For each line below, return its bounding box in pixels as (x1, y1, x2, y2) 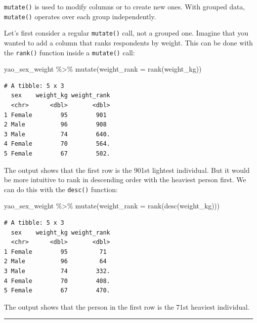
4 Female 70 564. (4, 140, 110, 148)
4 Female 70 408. (4, 277, 110, 284)
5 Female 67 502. (4, 150, 110, 157)
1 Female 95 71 (4, 248, 107, 255)
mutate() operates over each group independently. (4, 11, 156, 21)
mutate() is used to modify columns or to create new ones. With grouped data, (4, 1, 245, 11)
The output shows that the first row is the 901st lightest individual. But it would (4, 164, 250, 175)
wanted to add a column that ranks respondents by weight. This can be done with (4, 37, 253, 47)
